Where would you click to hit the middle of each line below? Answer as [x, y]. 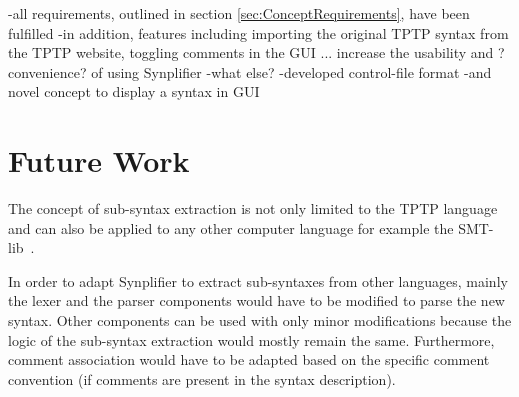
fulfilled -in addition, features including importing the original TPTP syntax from [258, 32]
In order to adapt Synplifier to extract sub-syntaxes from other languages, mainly [258, 280]
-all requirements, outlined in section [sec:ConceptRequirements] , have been [239, 13]
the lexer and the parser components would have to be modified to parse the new [256, 300]
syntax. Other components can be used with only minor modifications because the [260, 320]
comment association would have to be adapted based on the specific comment [249, 359]
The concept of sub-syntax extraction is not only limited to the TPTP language [253, 208]
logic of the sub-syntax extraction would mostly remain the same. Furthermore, [251, 339]
